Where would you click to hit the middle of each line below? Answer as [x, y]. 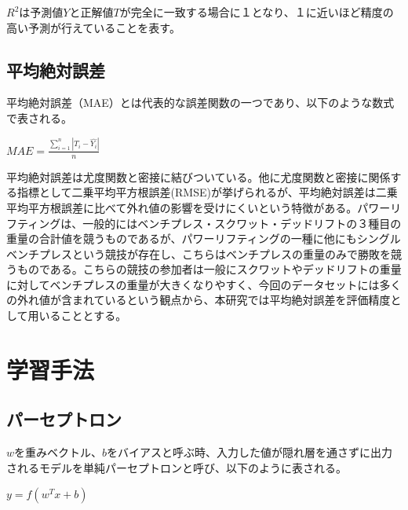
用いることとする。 [77, 316]
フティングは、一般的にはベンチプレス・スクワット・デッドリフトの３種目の [204, 223]
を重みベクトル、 [58, 452]
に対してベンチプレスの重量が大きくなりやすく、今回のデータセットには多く [204, 284]
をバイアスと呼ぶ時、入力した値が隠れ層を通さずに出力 [250, 452]
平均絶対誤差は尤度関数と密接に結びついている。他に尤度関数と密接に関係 [199, 176]
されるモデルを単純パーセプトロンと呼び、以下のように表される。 [177, 467]
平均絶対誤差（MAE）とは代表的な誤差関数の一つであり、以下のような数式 [200, 103]
